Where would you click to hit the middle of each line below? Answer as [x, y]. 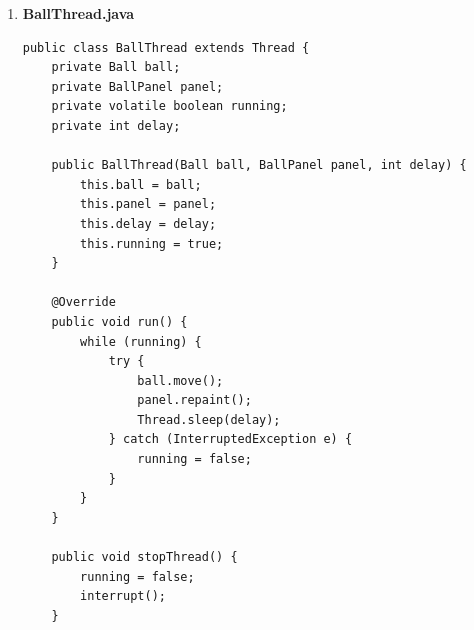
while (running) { [141, 341]
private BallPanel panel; [137, 86]
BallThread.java [78, 13]
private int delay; [116, 125]
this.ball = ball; [141, 184]
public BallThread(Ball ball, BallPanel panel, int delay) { [259, 165]
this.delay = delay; [148, 223]
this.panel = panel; [148, 204]
